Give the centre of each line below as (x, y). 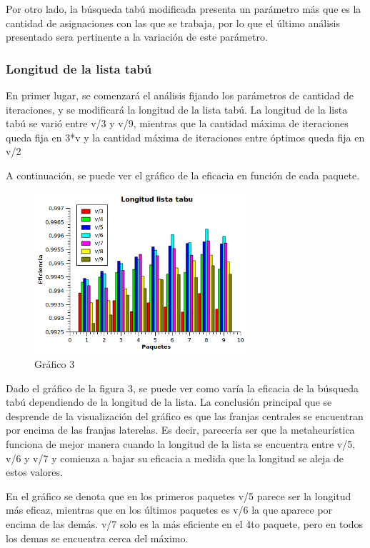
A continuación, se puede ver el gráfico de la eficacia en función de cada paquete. (183, 175)
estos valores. (34, 472)
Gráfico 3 (55, 364)
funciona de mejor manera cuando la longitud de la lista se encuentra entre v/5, (181, 443)
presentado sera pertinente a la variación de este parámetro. (137, 37)
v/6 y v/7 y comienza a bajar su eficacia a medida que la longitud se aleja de (175, 458)
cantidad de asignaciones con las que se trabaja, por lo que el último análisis (173, 23)
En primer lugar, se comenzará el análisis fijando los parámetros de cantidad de (180, 95)
